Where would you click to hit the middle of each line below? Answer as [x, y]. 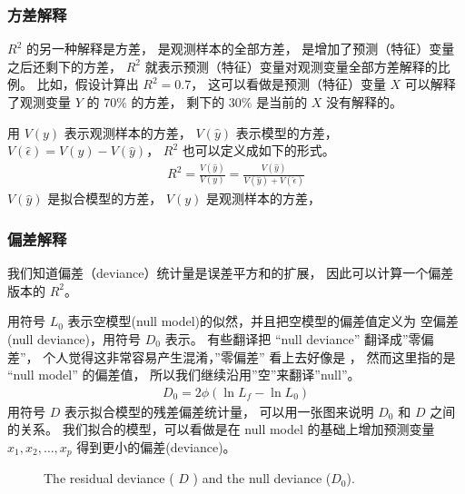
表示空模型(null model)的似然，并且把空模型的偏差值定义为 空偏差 [263, 321]
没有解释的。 [365, 102]
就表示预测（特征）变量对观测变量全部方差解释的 [291, 66]
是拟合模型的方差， [105, 198]
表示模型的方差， [287, 132]
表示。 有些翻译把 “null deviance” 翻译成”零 [293, 339]
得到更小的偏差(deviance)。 [156, 447]
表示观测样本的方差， [128, 132]
